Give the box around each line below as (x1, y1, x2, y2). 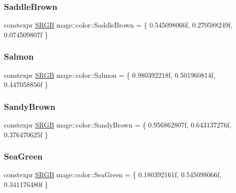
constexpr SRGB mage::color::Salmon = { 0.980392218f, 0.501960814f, (4, 69, 215, 80)
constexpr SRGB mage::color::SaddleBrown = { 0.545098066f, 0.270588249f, (4, 20, 233, 30)
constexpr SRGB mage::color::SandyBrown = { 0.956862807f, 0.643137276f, (4, 120, 232, 130)
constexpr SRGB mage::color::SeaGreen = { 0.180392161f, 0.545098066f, (4, 169, 222, 180)
